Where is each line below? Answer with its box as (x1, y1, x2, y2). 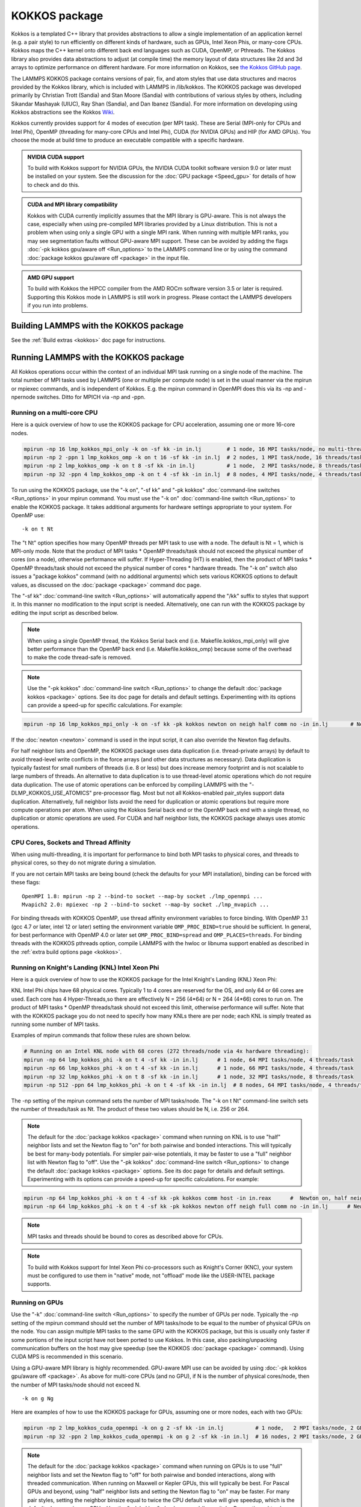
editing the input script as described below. (11, 609, 119, 616)
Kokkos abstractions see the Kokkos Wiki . (11, 109, 115, 116)
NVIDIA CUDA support (27, 153, 84, 160)
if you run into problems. (27, 302, 88, 309)
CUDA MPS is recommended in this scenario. (11, 1353, 123, 1361)
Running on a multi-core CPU (11, 408, 98, 417)
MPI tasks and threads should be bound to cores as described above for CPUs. (27, 1233, 224, 1240)
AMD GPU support (27, 274, 75, 281)
